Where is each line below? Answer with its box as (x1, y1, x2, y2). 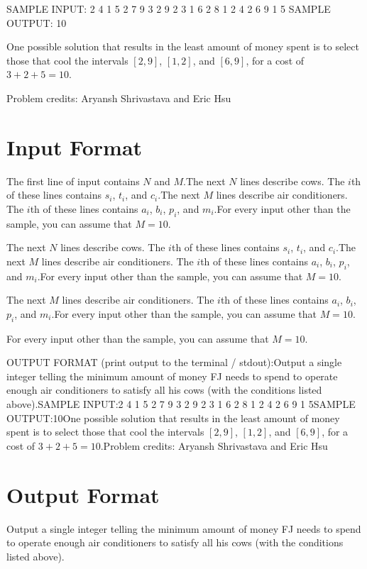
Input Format (6, 132, 143, 161)
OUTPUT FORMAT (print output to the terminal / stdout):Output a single (6, 355, 342, 370)
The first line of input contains (6, 173, 140, 188)
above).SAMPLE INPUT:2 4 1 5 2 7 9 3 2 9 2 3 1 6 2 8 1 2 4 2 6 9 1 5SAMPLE (6, 397, 356, 411)
